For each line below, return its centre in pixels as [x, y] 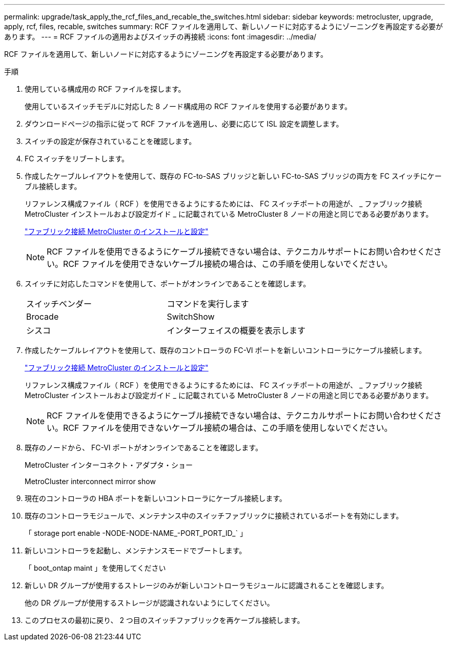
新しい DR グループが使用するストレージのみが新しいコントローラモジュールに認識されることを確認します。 [207, 585]
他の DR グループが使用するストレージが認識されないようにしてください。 [149, 603]
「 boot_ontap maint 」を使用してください [95, 568]
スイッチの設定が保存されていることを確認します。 [110, 141]
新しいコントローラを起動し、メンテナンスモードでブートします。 [136, 550]
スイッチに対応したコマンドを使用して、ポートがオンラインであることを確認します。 [168, 284]
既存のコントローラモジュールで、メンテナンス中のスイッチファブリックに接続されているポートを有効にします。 [214, 516]
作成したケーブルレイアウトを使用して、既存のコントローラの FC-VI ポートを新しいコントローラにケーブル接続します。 [226, 350]
